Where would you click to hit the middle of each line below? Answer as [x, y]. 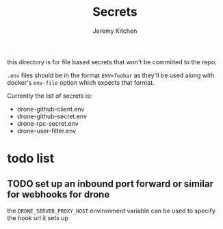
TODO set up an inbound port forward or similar [110, 184]
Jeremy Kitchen [115, 31]
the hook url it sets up [38, 218]
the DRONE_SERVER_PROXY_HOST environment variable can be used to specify [111, 211]
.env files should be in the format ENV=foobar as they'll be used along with [111, 75]
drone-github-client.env [51, 109]
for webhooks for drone [58, 194]
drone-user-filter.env [47, 131]
